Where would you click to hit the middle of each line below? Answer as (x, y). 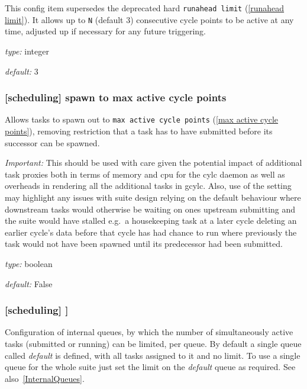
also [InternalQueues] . (45, 378)
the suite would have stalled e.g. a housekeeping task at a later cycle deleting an (151, 221)
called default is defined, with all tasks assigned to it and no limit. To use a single (153, 355)
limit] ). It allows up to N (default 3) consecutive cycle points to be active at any (149, 19)
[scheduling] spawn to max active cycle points (116, 97)
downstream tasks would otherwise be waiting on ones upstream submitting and (150, 209)
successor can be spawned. (52, 142)
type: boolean (29, 263)
